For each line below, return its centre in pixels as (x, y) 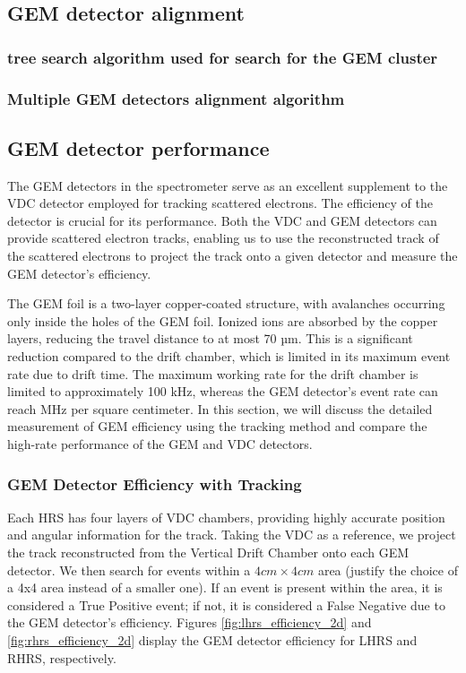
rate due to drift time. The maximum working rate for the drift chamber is (213, 373)
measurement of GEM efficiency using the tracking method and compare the (217, 426)
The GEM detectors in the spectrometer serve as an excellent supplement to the (228, 185)
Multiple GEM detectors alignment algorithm (176, 98)
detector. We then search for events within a (129, 569)
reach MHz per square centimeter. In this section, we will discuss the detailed (220, 408)
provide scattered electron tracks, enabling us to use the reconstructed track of (223, 238)
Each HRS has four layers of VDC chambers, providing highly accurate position (226, 517)
